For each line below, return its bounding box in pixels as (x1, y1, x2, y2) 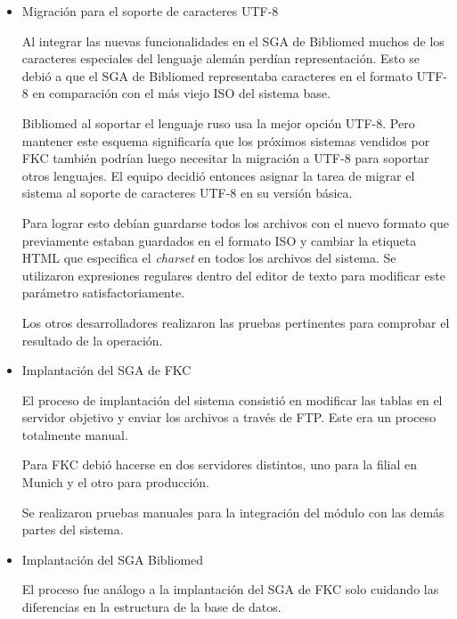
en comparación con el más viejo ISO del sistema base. (32, 84, 331, 102)
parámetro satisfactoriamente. (21, 283, 185, 302)
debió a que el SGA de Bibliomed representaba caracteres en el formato (21, 66, 412, 85)
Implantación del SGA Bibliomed (21, 550, 204, 568)
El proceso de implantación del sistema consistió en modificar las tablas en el (21, 390, 443, 409)
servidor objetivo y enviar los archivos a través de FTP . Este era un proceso (21, 408, 437, 427)
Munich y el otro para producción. (21, 473, 209, 492)
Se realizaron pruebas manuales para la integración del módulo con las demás (21, 502, 445, 521)
